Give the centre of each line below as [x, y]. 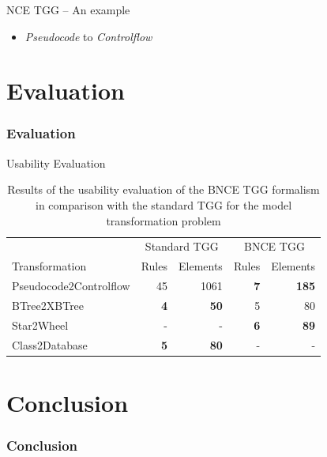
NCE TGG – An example [68, 9]
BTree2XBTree [48, 305]
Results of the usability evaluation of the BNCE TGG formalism [163, 189]
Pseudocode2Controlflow [71, 286]
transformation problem [163, 220]
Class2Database [50, 344]
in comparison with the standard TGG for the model [164, 204]
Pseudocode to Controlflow [88, 36]
